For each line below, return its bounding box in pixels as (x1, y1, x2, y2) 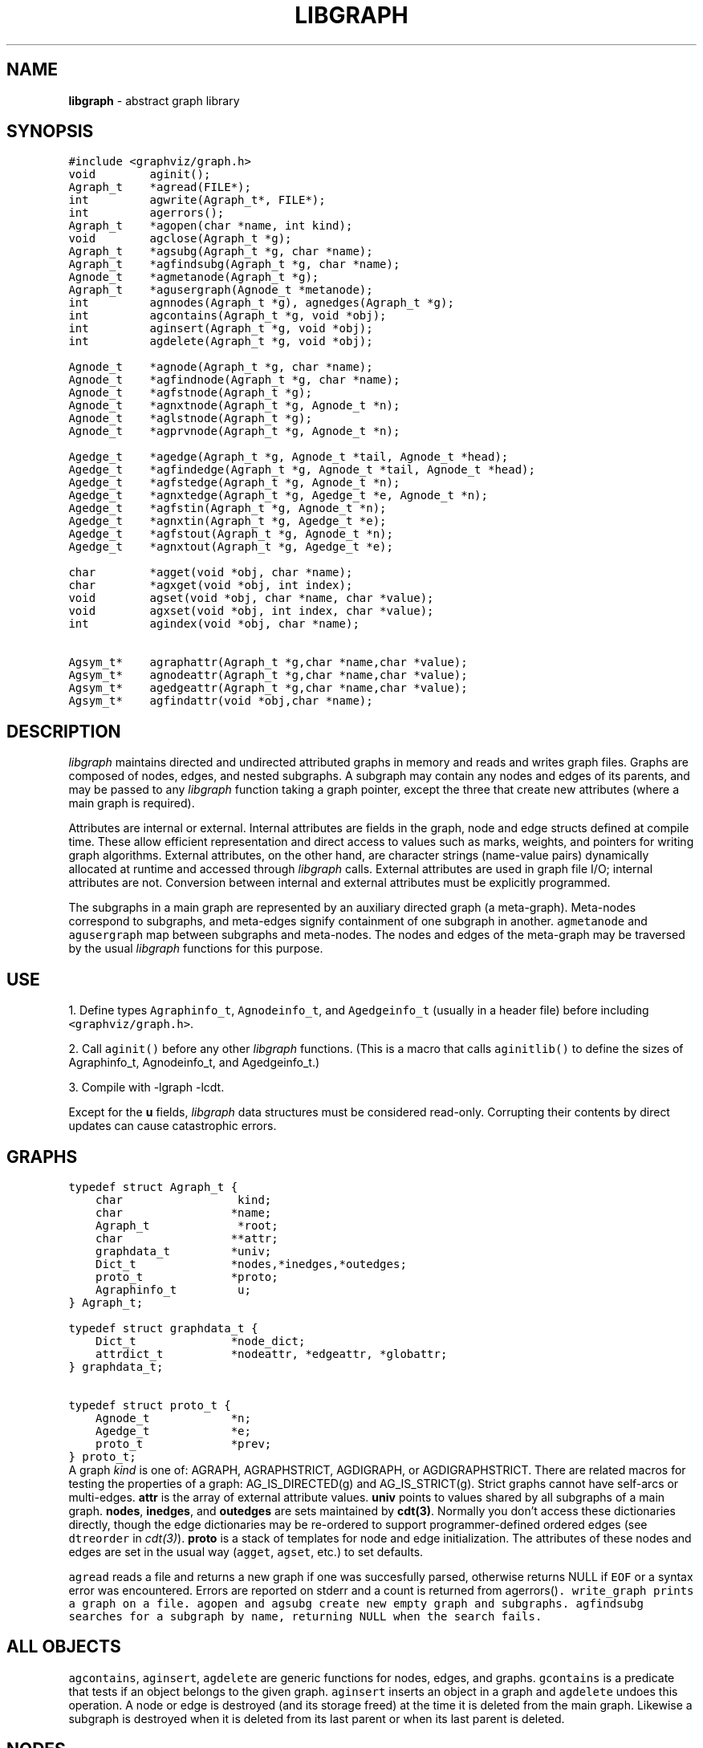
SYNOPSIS (6, 121, 94, 142)
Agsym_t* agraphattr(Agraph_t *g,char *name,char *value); (68, 656, 468, 669)
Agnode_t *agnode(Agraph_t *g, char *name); (68, 360, 373, 374)
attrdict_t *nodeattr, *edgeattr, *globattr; (95, 1347, 448, 1360)
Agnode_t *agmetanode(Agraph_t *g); (68, 270, 319, 284)
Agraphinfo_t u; (95, 1283, 251, 1296)
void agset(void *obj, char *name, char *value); (68, 591, 434, 605)
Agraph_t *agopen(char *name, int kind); (68, 219, 353, 233)
